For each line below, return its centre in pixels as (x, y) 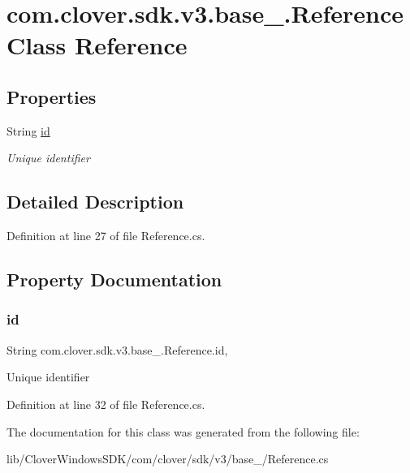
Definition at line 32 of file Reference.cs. (106, 404)
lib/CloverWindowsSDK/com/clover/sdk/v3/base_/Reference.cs (168, 459)
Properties (52, 96)
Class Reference (97, 45)
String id (28, 130)
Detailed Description (95, 202)
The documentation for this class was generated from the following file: (183, 431)
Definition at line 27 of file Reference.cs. (106, 236)
